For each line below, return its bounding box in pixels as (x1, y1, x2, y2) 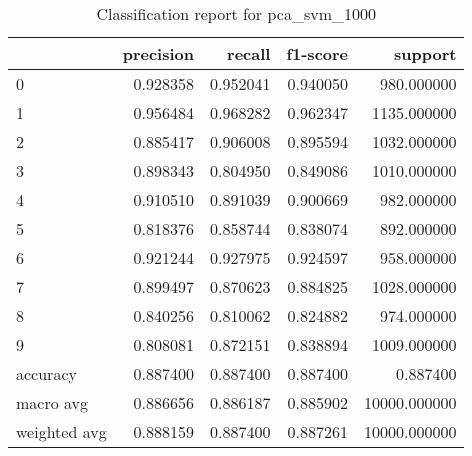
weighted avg (16, 420, 107, 443)
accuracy (16, 362, 77, 385)
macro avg (16, 391, 89, 414)
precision (122, 42, 194, 65)
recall (227, 42, 271, 65)
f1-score (286, 42, 349, 65)
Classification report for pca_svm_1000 (96, 2, 376, 25)
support (394, 42, 457, 65)
